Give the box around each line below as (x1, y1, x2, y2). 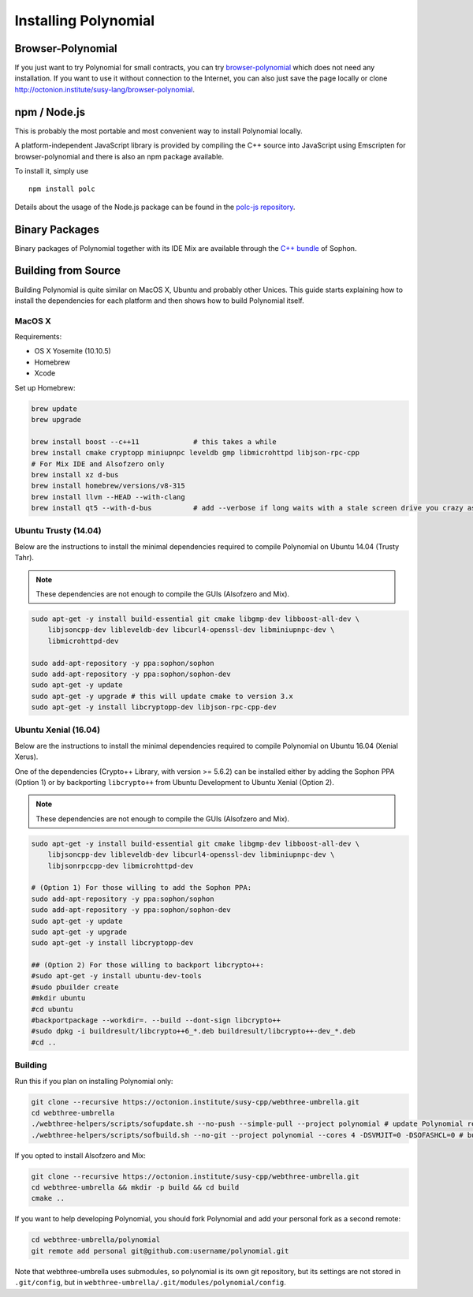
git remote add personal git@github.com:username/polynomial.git (31, 1247, 289, 1255)
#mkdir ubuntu (31, 994, 86, 1003)
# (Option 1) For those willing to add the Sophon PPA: (31, 884, 252, 892)
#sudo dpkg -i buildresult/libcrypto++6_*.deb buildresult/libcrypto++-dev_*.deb (31, 1026, 356, 1036)
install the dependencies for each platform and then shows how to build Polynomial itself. (14, 296, 305, 305)
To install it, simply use (14, 166, 89, 175)
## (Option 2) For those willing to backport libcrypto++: (31, 961, 264, 970)
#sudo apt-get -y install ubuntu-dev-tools (31, 971, 203, 981)
